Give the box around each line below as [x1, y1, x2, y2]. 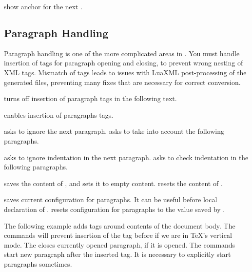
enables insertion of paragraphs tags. [4, 109, 114, 120]
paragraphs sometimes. [4, 258, 72, 269]
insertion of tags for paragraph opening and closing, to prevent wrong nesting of [4, 58, 243, 68]
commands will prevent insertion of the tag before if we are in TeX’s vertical [4, 230, 232, 240]
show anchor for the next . [4, 1, 83, 11]
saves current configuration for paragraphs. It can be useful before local [4, 194, 217, 205]
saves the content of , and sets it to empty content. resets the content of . [4, 178, 223, 188]
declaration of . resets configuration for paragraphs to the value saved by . [4, 204, 225, 214]
